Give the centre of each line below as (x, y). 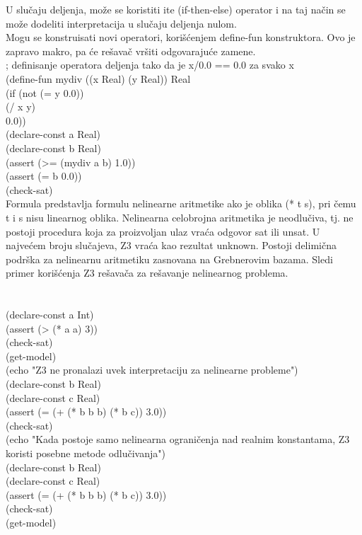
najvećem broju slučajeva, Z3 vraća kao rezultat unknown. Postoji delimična (171, 245)
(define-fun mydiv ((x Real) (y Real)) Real (98, 78)
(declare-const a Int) (50, 315)
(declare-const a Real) (53, 134)
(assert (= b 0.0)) (44, 176)
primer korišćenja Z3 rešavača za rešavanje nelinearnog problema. (147, 273)
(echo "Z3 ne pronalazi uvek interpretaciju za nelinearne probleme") (152, 370)
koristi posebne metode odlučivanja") (86, 453)
